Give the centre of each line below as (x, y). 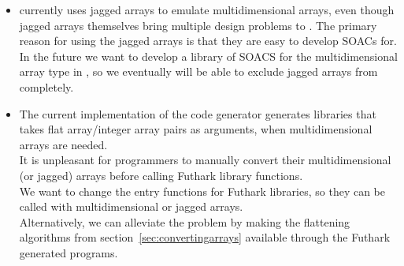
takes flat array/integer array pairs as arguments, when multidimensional (196, 129)
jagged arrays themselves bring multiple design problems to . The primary (198, 25)
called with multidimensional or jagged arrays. (131, 206)
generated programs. (69, 252)
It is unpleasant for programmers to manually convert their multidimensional (205, 160)
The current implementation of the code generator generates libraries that (198, 113)
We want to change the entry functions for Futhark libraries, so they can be (202, 191)
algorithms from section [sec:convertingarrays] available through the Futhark (205, 237)
